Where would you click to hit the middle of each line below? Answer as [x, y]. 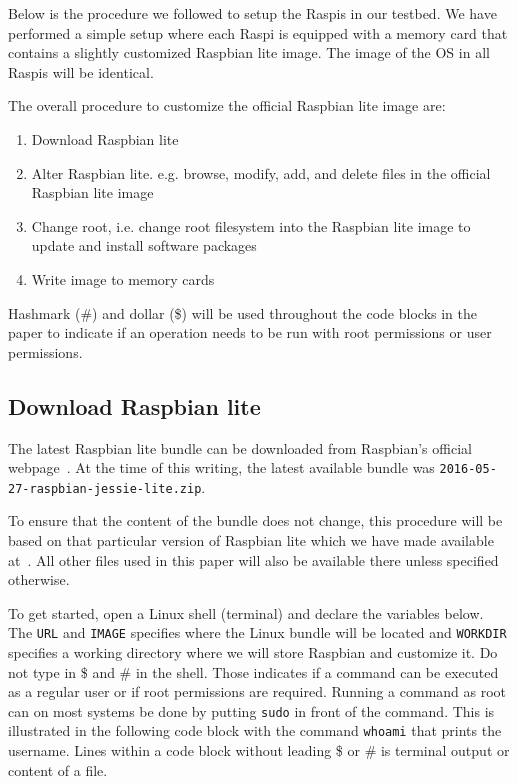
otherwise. [39, 579]
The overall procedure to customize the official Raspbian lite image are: [227, 105]
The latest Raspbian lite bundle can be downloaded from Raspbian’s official [240, 447]
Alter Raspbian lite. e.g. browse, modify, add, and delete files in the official [261, 172]
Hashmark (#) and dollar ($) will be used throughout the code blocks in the [242, 312]
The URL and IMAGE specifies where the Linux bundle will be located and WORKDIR [257, 632]
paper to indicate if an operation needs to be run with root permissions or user [250, 332]
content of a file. [58, 769]
